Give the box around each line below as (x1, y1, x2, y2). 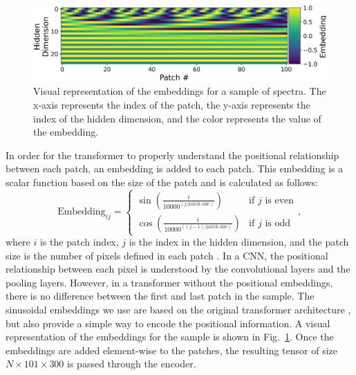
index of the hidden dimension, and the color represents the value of (33, 111, 321, 125)
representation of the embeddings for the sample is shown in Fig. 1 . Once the (6, 329, 334, 344)
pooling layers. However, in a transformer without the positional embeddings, (6, 275, 333, 289)
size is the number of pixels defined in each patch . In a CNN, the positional (6, 248, 328, 262)
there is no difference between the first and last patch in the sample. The (6, 289, 315, 303)
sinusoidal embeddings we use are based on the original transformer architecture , (6, 302, 351, 316)
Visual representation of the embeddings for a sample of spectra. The (33, 84, 326, 98)
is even (265, 195, 294, 205)
